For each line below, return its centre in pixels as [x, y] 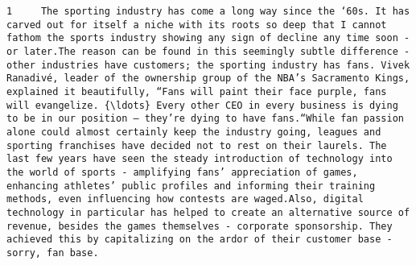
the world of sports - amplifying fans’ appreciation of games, [182, 172]
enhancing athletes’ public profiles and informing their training [191, 186]
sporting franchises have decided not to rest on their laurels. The [197, 145]
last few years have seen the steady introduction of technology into [200, 159]
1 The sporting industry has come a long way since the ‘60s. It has [208, 11]
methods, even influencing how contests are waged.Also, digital [185, 199]
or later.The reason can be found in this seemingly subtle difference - [208, 51]
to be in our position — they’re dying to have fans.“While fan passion [205, 119]
